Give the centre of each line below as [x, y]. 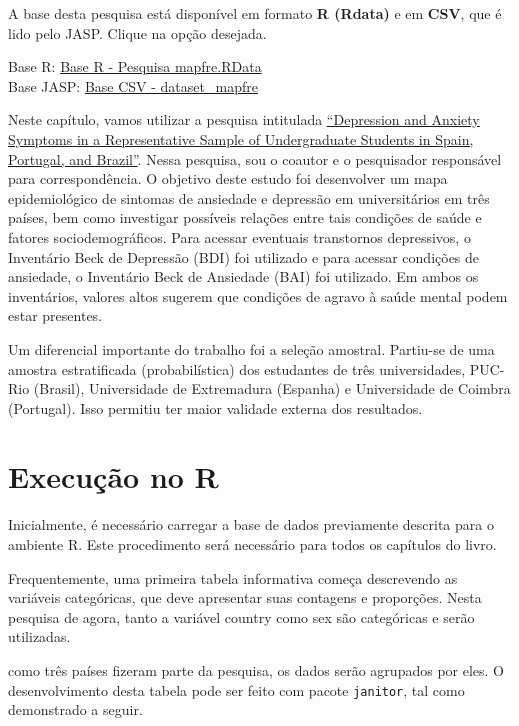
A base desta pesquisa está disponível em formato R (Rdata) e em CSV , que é [255, 13]
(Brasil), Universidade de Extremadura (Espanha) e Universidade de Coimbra [272, 388]
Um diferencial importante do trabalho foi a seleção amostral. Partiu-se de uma [251, 348]
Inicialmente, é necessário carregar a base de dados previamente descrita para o [251, 524]
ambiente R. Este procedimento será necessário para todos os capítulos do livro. [252, 544]
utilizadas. [39, 636]
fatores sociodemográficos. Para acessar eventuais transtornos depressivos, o [239, 236]
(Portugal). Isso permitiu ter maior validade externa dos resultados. [215, 407]
